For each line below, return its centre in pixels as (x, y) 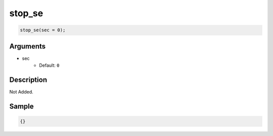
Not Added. (21, 92)
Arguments (28, 46)
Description (28, 80)
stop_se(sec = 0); (43, 30)
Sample (21, 106)
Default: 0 (49, 65)
